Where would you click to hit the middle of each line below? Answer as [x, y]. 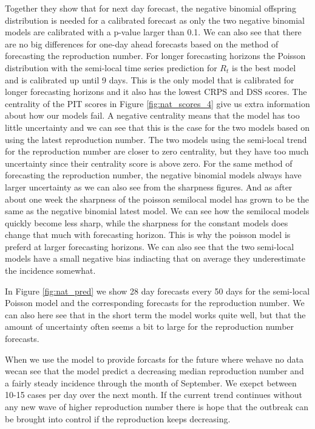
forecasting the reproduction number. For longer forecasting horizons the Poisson [155, 56]
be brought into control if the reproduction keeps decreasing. [118, 418]
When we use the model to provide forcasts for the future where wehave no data [154, 359]
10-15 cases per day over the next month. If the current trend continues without [154, 395]
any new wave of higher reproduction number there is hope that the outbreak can [157, 406]
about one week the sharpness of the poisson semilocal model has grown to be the [157, 199]
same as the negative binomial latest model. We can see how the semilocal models [157, 211]
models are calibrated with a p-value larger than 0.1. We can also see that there [153, 32]
